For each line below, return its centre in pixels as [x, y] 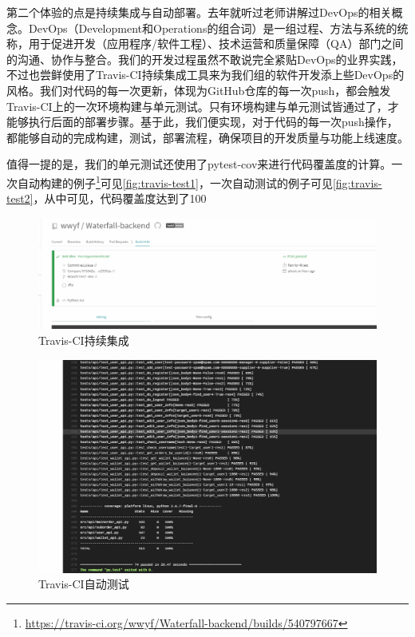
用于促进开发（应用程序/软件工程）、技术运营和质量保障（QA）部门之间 [216, 44]
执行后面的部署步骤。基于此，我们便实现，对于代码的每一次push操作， [213, 122]
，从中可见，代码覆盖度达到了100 [120, 198]
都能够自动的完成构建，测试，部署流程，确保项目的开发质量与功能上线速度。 [207, 137]
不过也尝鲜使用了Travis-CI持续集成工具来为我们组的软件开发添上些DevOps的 [206, 75]
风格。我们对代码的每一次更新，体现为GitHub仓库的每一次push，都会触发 [199, 90]
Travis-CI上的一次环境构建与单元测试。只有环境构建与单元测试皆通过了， [197, 106]
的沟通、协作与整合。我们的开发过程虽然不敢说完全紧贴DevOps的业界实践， [205, 59]
